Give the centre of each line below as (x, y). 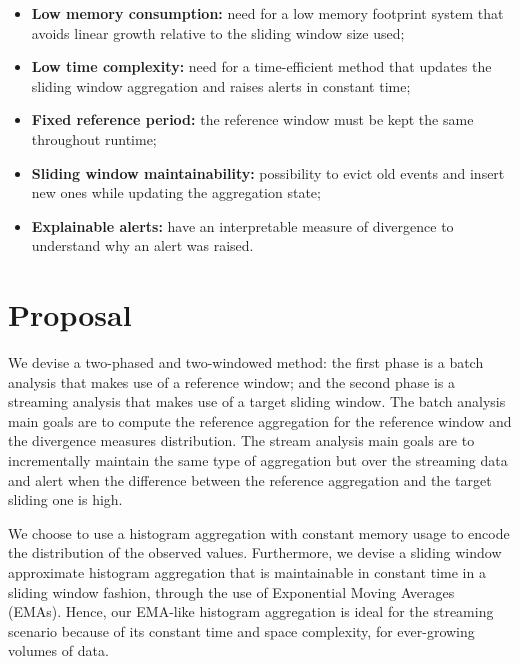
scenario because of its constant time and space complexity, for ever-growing (241, 630)
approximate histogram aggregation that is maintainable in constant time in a (247, 572)
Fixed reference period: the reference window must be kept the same (252, 119)
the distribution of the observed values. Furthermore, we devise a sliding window (255, 552)
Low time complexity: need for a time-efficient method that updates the (261, 66)
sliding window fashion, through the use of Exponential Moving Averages (231, 591)
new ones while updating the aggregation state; (176, 192)
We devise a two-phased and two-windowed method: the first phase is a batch (246, 362)
